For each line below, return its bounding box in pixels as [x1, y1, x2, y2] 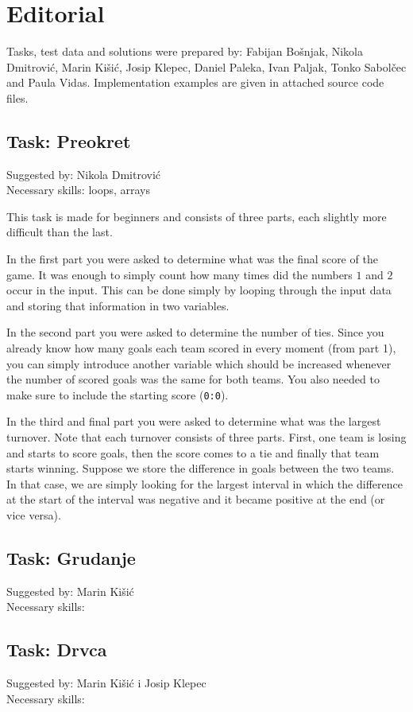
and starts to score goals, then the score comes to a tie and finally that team [6, 444, 380, 461]
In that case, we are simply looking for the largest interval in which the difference [6, 475, 403, 492]
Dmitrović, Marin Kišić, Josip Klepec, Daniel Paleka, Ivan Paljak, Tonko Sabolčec [6, 58, 407, 75]
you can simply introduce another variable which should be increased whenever [6, 355, 392, 372]
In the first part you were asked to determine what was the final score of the [6, 251, 378, 267]
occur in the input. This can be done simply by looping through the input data [6, 282, 392, 298]
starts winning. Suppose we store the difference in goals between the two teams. [6, 460, 395, 477]
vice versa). [6, 507, 61, 523]
